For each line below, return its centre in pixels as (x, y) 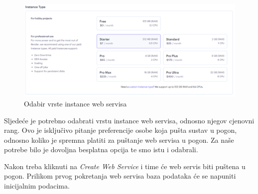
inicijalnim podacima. (37, 186)
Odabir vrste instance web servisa (75, 103)
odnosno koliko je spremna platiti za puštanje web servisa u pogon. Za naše (119, 140)
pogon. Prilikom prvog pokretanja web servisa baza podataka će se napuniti (120, 176)
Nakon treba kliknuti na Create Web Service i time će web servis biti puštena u (125, 166)
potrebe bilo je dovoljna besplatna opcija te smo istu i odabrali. (101, 149)
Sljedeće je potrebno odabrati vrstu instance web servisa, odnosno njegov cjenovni (129, 120)
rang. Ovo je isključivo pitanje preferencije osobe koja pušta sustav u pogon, (121, 130)
